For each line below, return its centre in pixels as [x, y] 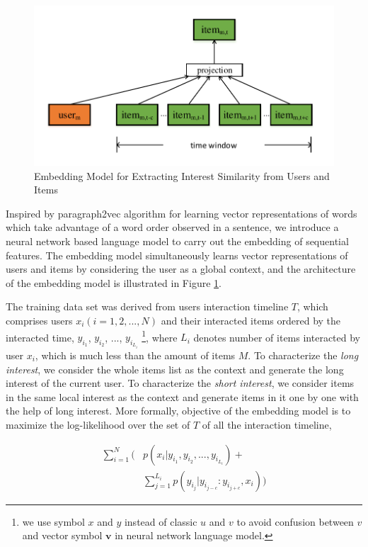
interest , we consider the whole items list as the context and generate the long [175, 369]
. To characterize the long [303, 355]
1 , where [160, 336]
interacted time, [40, 337]
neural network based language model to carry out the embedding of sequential [177, 241]
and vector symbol [62, 535]
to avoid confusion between [295, 521]
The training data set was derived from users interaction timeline [147, 306]
